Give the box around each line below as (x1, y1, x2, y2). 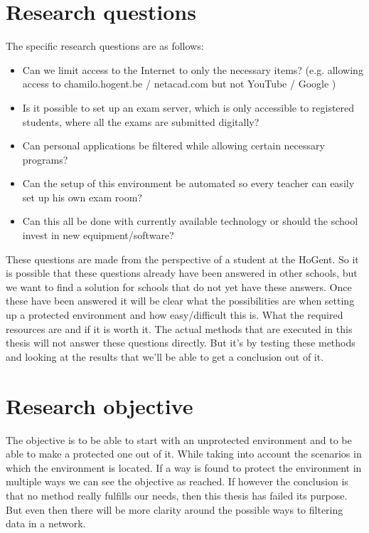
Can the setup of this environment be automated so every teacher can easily (22, 176, 355, 191)
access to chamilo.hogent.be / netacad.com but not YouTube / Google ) (22, 76, 336, 91)
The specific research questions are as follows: (6, 38, 204, 53)
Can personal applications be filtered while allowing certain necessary (22, 138, 325, 153)
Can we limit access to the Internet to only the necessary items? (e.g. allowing (22, 62, 363, 77)
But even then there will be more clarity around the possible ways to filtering (6, 502, 343, 517)
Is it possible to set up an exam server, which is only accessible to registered (22, 100, 355, 115)
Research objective (6, 391, 193, 420)
